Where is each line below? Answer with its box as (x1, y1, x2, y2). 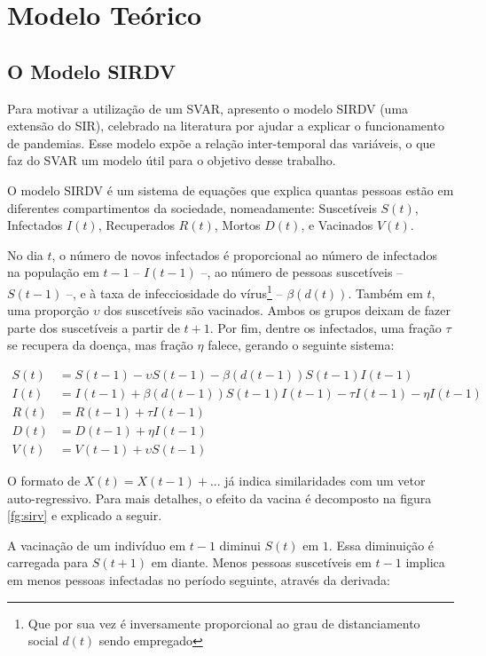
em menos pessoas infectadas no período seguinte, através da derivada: (7, 571, 390, 589)
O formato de (7, 471, 81, 490)
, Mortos (214, 216, 261, 234)
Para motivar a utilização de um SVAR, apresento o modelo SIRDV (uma (7, 99, 409, 117)
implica (405, 553, 445, 572)
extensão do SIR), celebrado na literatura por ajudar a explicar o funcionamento (7, 116, 444, 135)
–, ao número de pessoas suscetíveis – (200, 263, 404, 281)
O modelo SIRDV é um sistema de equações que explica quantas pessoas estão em (7, 180, 454, 199)
